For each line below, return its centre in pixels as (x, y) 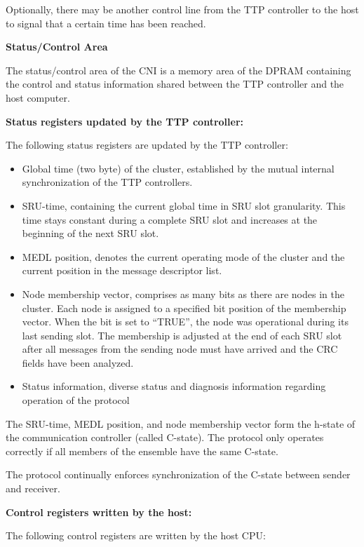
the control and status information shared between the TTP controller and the (175, 84)
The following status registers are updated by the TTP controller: (147, 145)
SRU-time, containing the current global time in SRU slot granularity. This (184, 205)
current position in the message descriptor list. (122, 270)
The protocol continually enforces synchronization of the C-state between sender (178, 474)
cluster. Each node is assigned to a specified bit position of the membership (184, 308)
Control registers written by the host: (99, 512)
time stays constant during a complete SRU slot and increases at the (170, 219)
